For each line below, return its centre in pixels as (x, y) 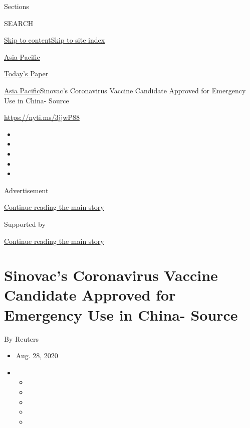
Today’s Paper (26, 74)
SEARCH (19, 23)
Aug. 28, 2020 (37, 355)
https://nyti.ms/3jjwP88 (42, 117)
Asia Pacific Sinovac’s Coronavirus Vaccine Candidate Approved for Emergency (125, 90)
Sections (17, 6)
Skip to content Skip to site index (55, 40)
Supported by (25, 224)
